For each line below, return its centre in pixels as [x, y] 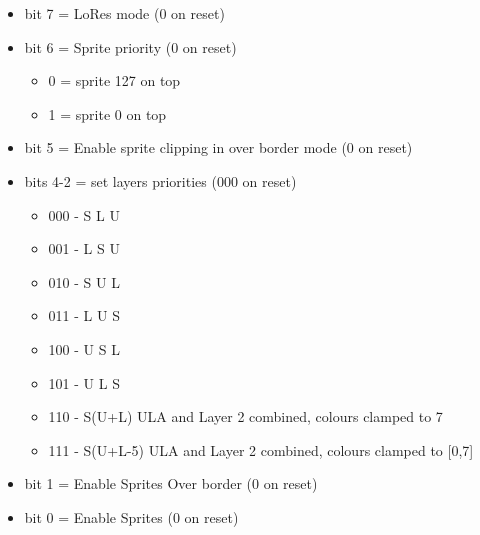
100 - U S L [84, 348]
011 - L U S [84, 315]
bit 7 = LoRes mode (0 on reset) [124, 13]
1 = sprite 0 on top [107, 113]
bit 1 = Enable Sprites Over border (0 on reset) [171, 483]
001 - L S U [84, 248]
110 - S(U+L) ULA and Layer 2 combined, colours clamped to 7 [245, 416]
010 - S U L [84, 281]
